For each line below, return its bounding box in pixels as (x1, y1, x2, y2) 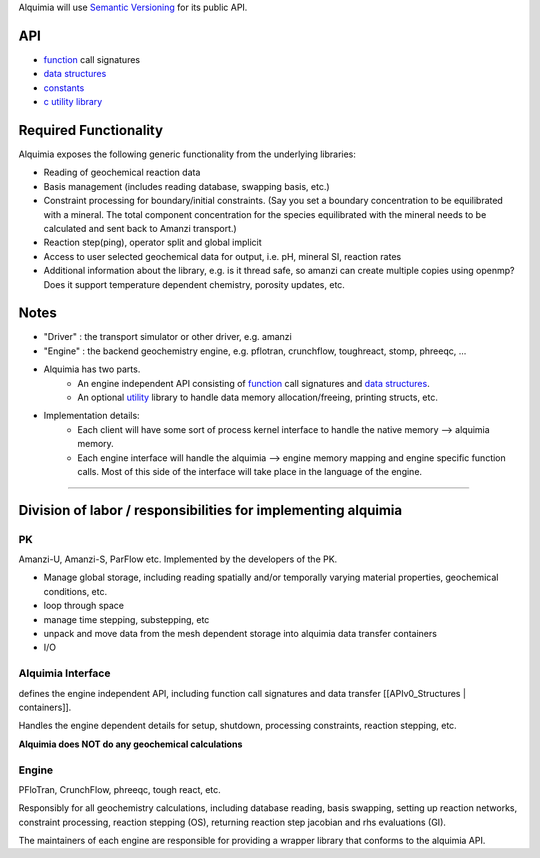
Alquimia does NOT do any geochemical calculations (18, 738, 243, 750)
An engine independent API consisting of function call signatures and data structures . (77, 377, 430, 389)
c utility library (43, 96, 103, 108)
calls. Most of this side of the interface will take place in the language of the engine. (77, 465, 423, 477)
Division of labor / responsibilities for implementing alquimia (18, 501, 403, 519)
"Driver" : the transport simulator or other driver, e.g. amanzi (43, 331, 292, 343)
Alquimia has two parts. (43, 363, 141, 375)
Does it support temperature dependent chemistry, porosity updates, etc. (43, 278, 345, 290)
